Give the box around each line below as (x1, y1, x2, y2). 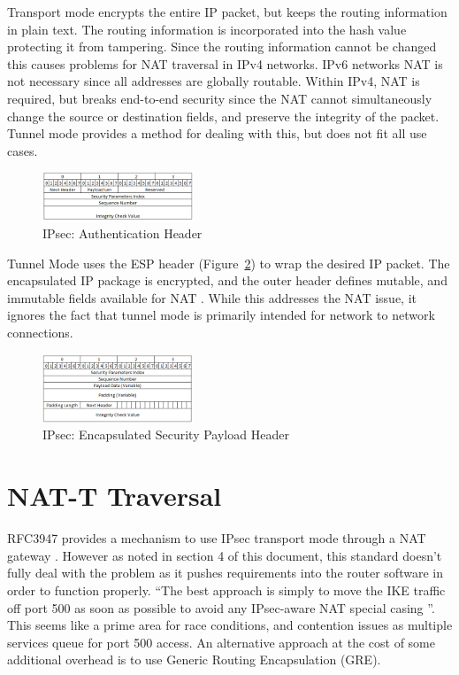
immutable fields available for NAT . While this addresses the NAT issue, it (7, 288, 417, 306)
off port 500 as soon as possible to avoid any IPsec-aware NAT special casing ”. (7, 598, 435, 617)
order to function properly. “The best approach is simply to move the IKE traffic (7, 580, 446, 599)
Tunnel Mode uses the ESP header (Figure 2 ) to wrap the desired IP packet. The (7, 253, 450, 272)
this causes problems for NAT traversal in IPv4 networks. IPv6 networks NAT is (7, 54, 443, 73)
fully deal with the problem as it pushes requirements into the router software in (7, 563, 443, 582)
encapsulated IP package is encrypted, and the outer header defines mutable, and (7, 271, 448, 290)
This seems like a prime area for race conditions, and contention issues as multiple (7, 616, 453, 634)
